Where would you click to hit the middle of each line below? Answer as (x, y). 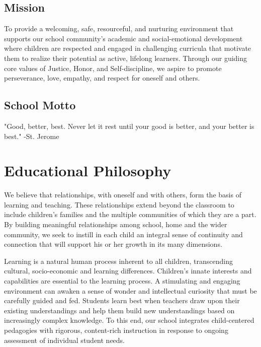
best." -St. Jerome (32, 136)
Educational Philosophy (88, 170)
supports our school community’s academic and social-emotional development (123, 38)
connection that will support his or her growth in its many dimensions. (113, 244)
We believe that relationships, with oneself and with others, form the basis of (123, 195)
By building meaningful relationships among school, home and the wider (116, 224)
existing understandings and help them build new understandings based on (119, 310)
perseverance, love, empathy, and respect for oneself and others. (102, 78)
